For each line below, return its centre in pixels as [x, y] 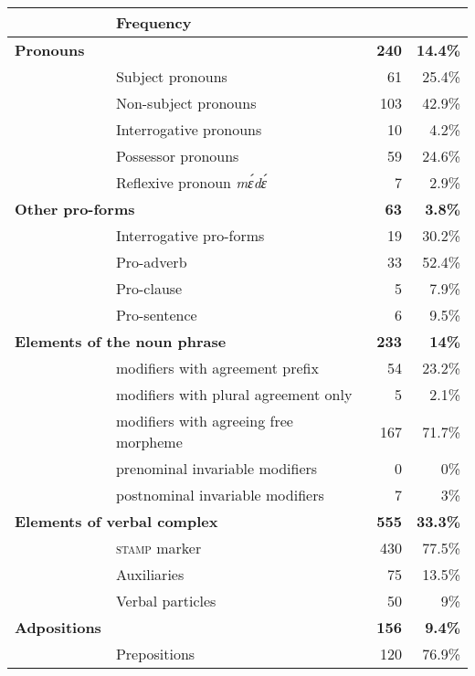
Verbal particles [166, 601]
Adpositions [58, 627]
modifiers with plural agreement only [234, 394]
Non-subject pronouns [186, 103]
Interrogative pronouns [189, 129]
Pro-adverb [151, 262]
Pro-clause [149, 288]
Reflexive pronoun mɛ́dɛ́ [191, 182]
